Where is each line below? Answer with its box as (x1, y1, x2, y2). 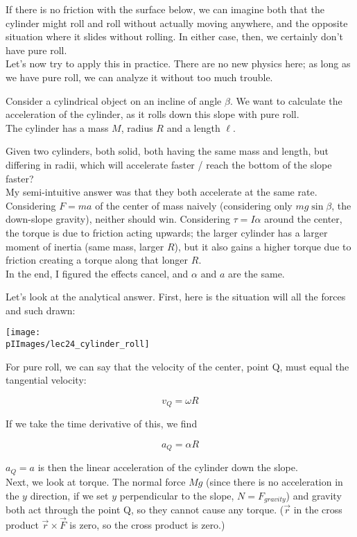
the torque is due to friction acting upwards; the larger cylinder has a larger (6, 225, 328, 239)
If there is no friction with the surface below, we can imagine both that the (6, 2, 324, 16)
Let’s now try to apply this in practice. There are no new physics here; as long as (6, 56, 351, 71)
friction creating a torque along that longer (6, 253, 189, 267)
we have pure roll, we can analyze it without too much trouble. (6, 69, 273, 84)
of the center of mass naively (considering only (95, 198, 293, 212)
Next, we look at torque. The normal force (6, 474, 186, 488)
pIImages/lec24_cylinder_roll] (6, 339, 150, 350)
